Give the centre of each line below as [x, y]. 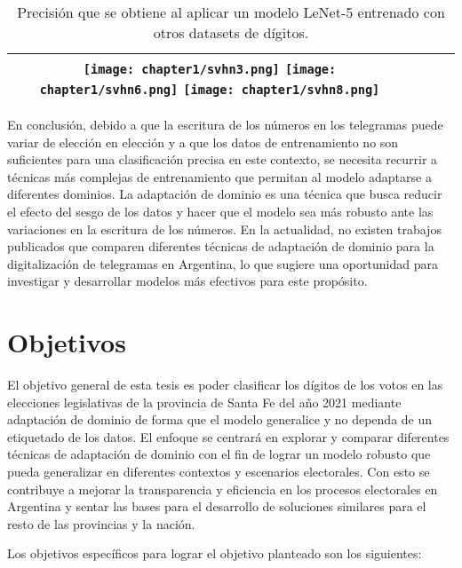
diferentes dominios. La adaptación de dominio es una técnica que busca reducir [225, 194]
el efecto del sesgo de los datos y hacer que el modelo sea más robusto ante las [220, 211]
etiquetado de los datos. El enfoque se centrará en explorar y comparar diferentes [228, 436]
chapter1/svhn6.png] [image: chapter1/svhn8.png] [210, 90]
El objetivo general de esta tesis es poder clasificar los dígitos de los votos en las [225, 385]
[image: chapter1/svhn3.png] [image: [210, 69]
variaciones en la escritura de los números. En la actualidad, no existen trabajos [224, 229]
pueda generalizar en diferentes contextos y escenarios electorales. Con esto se [219, 472]
